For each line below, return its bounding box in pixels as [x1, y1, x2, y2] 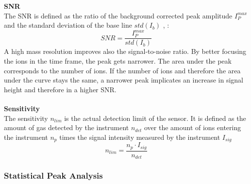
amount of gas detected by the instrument [4, 122, 129, 133]
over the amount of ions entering [144, 122, 241, 133]
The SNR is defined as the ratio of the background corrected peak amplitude [4, 10, 233, 20]
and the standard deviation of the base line [4, 20, 132, 30]
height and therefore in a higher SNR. [4, 84, 117, 94]
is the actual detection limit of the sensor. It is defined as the [64, 113, 246, 123]
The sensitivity [4, 113, 48, 123]
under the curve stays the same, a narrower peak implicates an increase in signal [4, 75, 243, 85]
